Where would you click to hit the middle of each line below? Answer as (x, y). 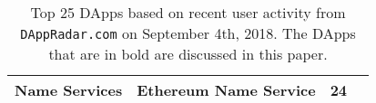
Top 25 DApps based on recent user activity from (188, 12)
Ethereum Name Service (226, 90)
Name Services (69, 90)
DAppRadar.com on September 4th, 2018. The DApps (188, 33)
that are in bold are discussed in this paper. (188, 54)
